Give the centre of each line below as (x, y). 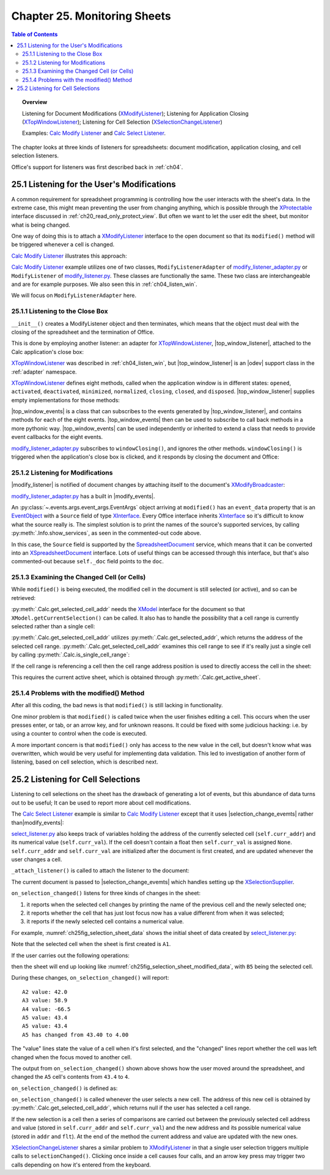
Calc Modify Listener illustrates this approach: (69, 256)
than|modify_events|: (38, 822)
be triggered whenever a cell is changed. (63, 244)
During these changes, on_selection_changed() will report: (90, 978)
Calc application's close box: (47, 351)
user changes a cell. (37, 860)
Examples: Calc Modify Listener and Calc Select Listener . (94, 133)
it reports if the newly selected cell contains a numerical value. (105, 922)
